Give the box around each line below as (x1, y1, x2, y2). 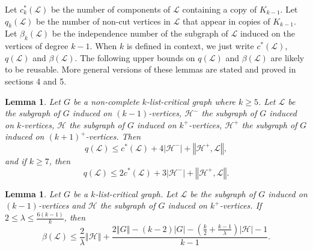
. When (90, 40, 117, 52)
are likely (270, 51, 305, 64)
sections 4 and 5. (5, 74, 67, 87)
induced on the (240, 27, 295, 40)
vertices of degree (5, 40, 68, 52)
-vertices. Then (85, 130, 141, 143)
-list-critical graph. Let (95, 187, 178, 200)
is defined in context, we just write (126, 40, 254, 52)
